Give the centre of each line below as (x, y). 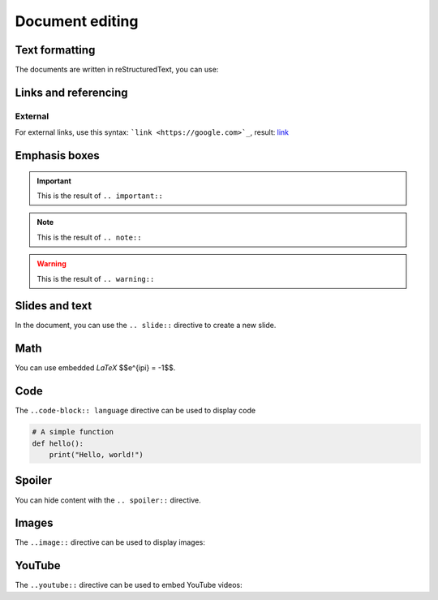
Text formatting (55, 50)
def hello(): (58, 443)
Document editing (77, 21)
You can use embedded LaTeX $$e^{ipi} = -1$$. (95, 368)
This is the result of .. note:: (89, 237)
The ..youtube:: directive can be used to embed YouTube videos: (129, 585)
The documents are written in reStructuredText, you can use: (117, 70)
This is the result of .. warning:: (96, 278)
